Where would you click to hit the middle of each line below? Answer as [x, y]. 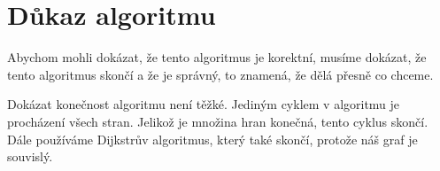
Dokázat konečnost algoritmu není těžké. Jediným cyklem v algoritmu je [204, 104]
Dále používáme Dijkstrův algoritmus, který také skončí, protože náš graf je [212, 139]
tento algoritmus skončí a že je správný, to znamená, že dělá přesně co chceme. [220, 74]
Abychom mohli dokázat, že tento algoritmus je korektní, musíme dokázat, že [217, 57]
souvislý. [30, 156]
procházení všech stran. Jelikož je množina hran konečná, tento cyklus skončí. [218, 121]
